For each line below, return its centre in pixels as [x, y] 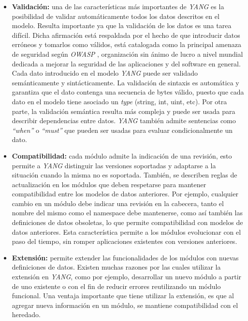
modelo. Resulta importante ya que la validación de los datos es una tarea [122, 25]
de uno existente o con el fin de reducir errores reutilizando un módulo [116, 286]
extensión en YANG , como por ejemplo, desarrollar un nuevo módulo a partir [127, 277]
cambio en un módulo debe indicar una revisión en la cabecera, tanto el [118, 203]
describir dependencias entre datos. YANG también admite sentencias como [124, 120]
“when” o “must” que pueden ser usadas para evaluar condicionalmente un [122, 130]
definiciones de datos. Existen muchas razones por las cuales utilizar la [116, 267]
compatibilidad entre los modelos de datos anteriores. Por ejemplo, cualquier [125, 194]
